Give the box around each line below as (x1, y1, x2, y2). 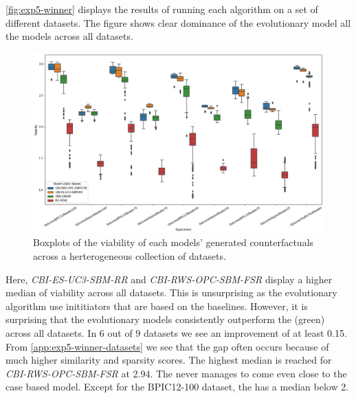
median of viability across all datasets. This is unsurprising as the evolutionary (5, 285, 337, 300)
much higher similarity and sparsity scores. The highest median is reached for (5, 353, 332, 367)
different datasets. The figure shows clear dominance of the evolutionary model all (5, 15, 351, 30)
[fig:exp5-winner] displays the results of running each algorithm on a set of (5, 2, 318, 16)
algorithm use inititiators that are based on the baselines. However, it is (5, 298, 308, 313)
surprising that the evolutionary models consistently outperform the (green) (5, 312, 325, 327)
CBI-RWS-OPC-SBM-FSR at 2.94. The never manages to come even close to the (5, 366, 347, 380)
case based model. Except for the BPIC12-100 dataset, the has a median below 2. (5, 379, 349, 394)
